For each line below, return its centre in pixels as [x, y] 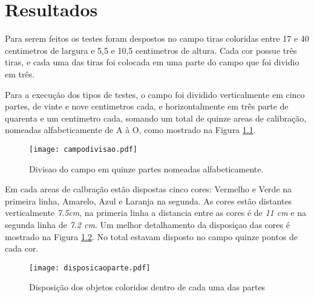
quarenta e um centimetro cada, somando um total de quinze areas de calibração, [156, 118]
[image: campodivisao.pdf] [83, 149]
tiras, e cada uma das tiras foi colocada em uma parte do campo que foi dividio [152, 62]
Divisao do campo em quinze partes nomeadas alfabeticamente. [146, 168]
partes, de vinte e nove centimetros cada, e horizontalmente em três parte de [147, 106]
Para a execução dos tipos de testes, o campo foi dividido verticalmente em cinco [155, 94]
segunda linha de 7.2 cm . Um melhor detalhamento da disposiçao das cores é [147, 224]
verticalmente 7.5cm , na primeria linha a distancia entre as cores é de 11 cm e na [155, 213]
